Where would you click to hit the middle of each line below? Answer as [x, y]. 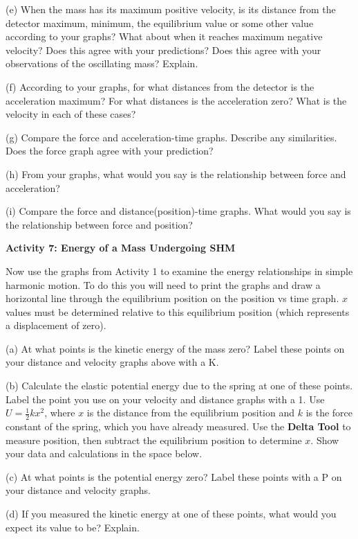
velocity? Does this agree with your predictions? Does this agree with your [163, 50]
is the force [329, 413]
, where [60, 413]
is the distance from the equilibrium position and [191, 413]
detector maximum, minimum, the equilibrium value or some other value [160, 23]
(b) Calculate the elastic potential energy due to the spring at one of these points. [179, 386]
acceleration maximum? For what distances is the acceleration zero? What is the [176, 100]
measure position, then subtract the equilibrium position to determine [154, 440]
